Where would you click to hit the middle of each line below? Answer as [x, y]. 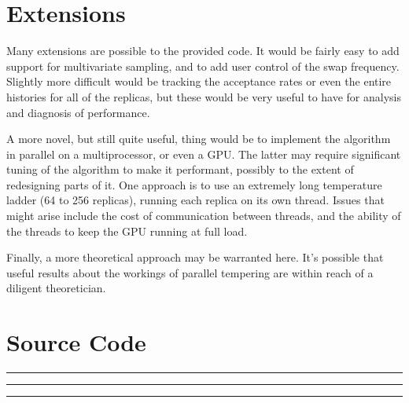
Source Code [76, 342]
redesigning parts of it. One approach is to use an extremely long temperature [194, 184]
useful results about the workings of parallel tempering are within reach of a [190, 272]
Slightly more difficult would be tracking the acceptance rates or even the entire [199, 81]
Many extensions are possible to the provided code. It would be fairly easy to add [203, 51]
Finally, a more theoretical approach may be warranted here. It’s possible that [195, 257]
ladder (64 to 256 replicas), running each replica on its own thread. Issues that [195, 200]
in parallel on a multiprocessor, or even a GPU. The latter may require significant [204, 154]
